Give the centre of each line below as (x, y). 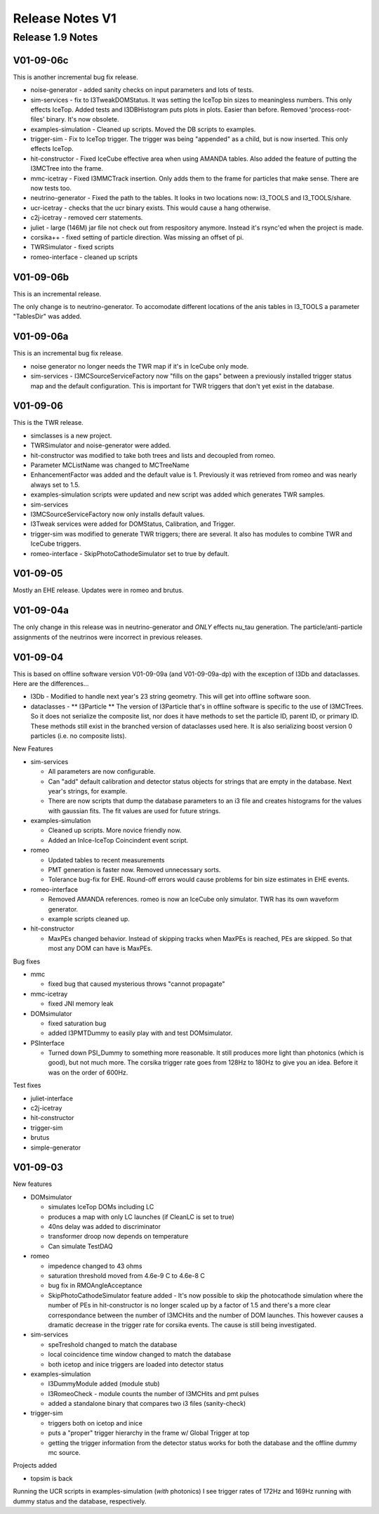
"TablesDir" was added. (47, 317)
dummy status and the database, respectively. (80, 1501)
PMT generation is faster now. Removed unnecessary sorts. (134, 870)
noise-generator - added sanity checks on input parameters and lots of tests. (142, 90)
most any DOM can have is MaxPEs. (100, 949)
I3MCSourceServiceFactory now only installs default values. (118, 514)
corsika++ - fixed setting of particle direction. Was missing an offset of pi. (137, 237)
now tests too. (51, 188)
